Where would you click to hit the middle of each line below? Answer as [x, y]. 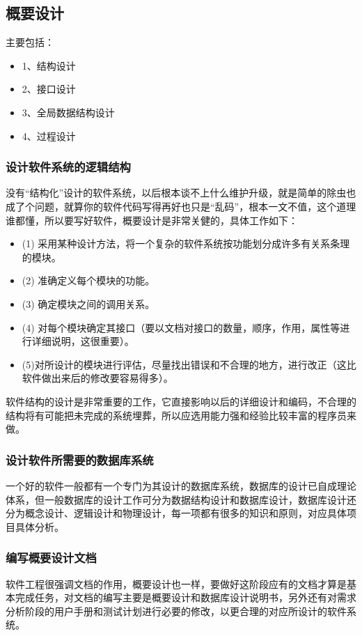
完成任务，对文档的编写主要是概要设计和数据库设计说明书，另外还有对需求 [186, 597]
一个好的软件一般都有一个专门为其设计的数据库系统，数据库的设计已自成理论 [181, 485]
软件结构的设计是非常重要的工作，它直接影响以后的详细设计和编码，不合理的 [181, 401]
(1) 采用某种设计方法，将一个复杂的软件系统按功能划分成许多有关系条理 [186, 243]
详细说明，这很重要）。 [83, 341]
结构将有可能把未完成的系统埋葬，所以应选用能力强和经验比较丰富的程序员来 [181, 415]
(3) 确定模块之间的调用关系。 [88, 303]
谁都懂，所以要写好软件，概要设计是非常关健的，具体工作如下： [152, 220]
